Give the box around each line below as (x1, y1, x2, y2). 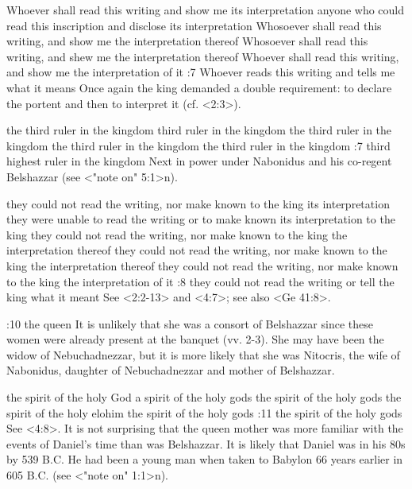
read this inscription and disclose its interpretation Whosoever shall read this (6, 17, 382, 33)
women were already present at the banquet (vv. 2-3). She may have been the (6, 331, 384, 347)
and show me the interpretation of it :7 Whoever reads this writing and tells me (6, 64, 395, 80)
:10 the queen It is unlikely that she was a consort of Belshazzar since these (6, 315, 373, 332)
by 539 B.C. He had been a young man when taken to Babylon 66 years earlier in (6, 451, 403, 468)
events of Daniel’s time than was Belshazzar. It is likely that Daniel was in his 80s (6, 435, 406, 452)
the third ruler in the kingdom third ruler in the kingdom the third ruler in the (6, 122, 392, 138)
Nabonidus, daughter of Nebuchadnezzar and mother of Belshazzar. (6, 362, 335, 378)
